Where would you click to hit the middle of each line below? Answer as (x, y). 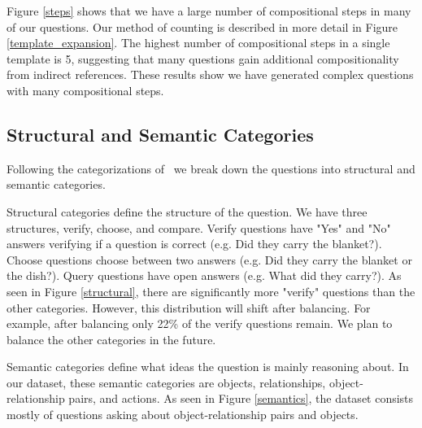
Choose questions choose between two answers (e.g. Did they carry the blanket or (209, 259)
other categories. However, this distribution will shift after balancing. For (189, 307)
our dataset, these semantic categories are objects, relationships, (166, 382)
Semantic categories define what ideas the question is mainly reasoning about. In (208, 367)
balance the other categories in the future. (111, 339)
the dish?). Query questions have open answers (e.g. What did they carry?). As (204, 275)
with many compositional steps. (85, 90)
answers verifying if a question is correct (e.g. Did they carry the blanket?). (194, 244)
